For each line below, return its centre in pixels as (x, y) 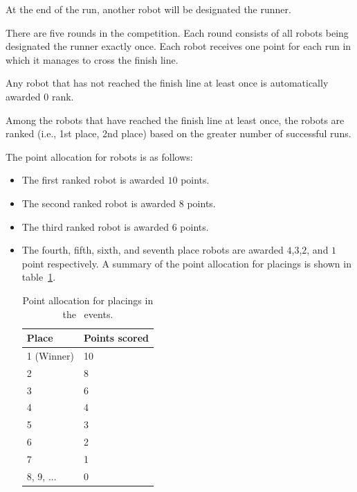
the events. (88, 314)
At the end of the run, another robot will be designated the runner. (148, 9)
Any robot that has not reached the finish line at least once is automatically (167, 83)
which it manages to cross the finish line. (92, 59)
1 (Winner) (50, 355)
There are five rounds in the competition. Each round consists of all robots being (177, 32)
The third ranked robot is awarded (95, 226)
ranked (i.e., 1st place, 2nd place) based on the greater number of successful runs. (178, 133)
